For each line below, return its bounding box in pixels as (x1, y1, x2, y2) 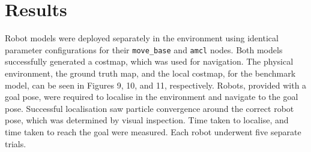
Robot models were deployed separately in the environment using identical (5, 32, 279, 44)
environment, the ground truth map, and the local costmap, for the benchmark (5, 66, 296, 79)
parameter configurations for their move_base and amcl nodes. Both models (5, 43, 283, 56)
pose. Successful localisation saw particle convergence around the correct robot (5, 102, 294, 114)
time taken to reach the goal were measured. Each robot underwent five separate (5, 125, 301, 138)
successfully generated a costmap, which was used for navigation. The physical (5, 55, 294, 68)
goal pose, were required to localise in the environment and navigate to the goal (5, 90, 298, 103)
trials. (5, 137, 26, 150)
